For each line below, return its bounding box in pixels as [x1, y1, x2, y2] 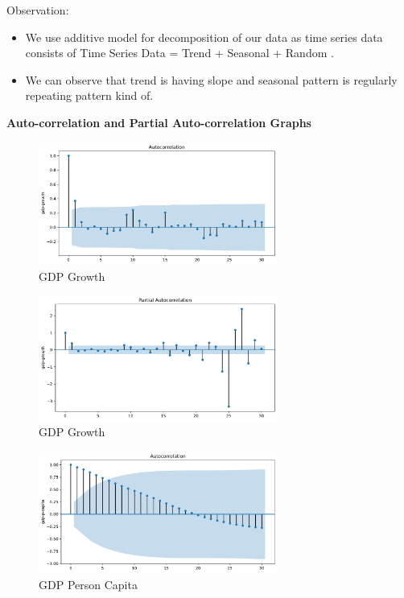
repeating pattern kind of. [25, 87, 154, 104]
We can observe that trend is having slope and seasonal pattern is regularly [25, 71, 398, 88]
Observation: [6, 2, 69, 18]
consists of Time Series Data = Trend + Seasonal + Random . [25, 44, 334, 61]
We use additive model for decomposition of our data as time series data [25, 28, 383, 45]
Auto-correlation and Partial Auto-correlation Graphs [6, 113, 311, 130]
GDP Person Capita [39, 575, 138, 592]
